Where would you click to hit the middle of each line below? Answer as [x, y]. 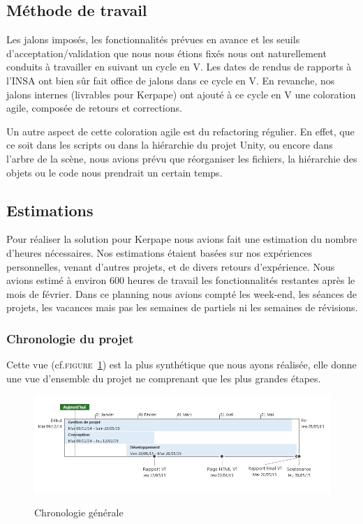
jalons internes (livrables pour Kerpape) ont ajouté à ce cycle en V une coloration [181, 94]
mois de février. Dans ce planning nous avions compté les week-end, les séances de [182, 293]
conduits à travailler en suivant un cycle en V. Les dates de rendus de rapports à [179, 67]
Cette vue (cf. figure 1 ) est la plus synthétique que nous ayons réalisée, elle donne [181, 365]
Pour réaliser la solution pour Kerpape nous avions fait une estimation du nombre [182, 239]
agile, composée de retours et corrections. [94, 108]
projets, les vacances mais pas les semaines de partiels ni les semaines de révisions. [182, 307]
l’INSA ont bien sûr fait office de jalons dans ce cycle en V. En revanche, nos [171, 80]
